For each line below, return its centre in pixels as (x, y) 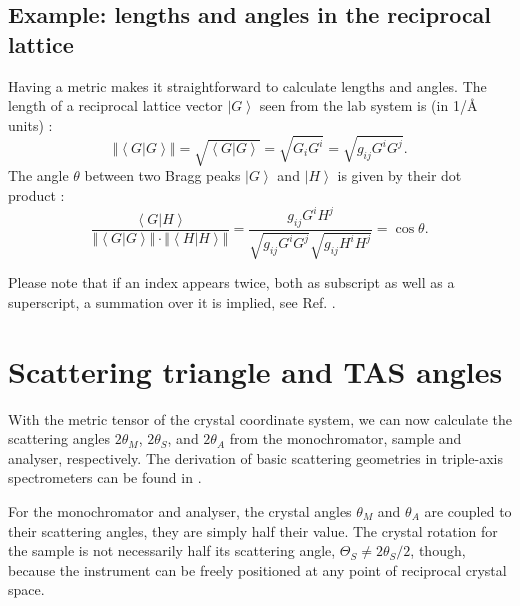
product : (36, 195)
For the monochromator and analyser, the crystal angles (180, 511)
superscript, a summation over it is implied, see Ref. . (172, 301)
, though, (438, 550)
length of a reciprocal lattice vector (115, 105)
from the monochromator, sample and (345, 438)
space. (26, 589)
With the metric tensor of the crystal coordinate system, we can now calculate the (260, 418)
